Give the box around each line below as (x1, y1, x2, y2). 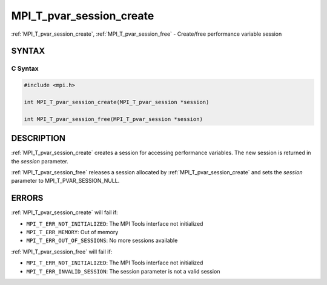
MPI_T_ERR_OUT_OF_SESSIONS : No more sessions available (26, 237, 178, 244)
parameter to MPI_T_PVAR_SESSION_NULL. (11, 177, 120, 185)
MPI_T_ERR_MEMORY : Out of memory (26, 229, 119, 236)
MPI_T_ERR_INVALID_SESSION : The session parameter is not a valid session (26, 267, 220, 275)
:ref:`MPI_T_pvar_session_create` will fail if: (11, 209, 118, 216)
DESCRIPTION (11, 133, 66, 143)
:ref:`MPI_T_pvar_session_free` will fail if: (11, 248, 113, 255)
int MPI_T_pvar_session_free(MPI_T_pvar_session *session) (24, 116, 203, 122)
